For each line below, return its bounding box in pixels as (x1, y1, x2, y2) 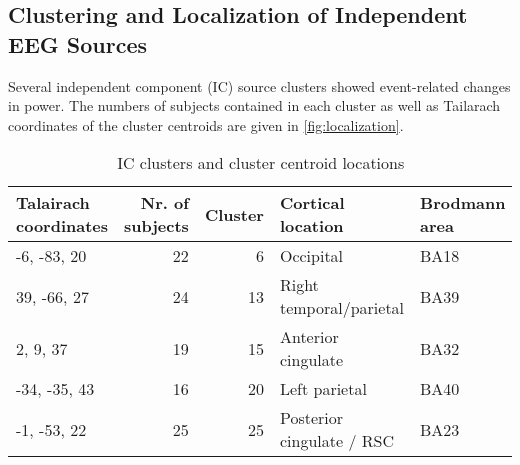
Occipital (279, 244, 344, 268)
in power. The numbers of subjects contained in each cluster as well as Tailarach (8, 95, 501, 116)
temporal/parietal (279, 296, 405, 320)
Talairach (16, 191, 90, 215)
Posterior (279, 406, 344, 430)
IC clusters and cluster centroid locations (117, 151, 405, 175)
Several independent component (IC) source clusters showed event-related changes (8, 75, 511, 96)
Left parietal (279, 377, 367, 401)
